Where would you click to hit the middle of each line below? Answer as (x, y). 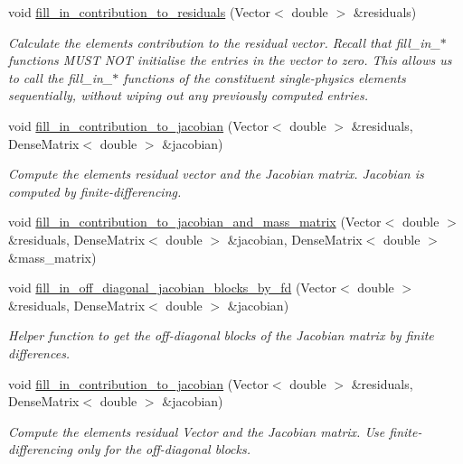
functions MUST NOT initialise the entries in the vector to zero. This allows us (230, 60)
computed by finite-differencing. (95, 191)
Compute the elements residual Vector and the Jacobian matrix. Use (197, 431)
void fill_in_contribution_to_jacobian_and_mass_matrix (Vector (195, 222)
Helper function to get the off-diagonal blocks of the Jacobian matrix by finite (221, 335)
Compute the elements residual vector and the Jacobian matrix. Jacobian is (216, 174)
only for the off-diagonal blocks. (164, 449)
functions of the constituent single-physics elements (265, 77)
